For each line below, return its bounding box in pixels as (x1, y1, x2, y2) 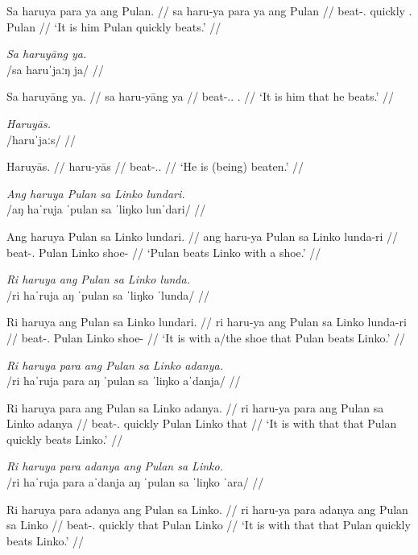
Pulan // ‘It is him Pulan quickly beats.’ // (6, 18, 221, 35)
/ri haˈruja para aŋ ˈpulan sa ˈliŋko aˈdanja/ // (6, 372, 241, 389)
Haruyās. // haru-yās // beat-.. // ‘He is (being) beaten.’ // (6, 158, 304, 175)
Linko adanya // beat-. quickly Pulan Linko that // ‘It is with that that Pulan (6, 415, 397, 432)
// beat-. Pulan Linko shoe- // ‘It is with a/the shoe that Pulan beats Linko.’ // (6, 329, 405, 346)
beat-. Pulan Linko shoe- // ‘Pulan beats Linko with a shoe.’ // (6, 243, 321, 260)
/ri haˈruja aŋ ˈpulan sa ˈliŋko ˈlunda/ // (6, 286, 209, 303)
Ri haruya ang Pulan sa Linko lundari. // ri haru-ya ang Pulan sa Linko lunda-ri (6, 313, 407, 330)
